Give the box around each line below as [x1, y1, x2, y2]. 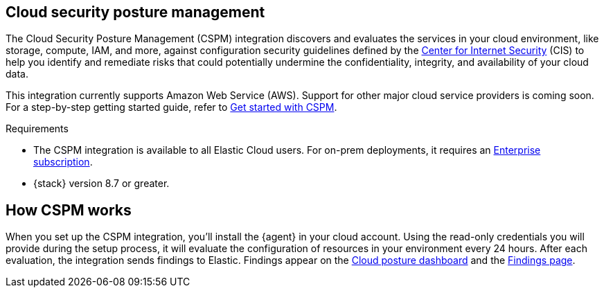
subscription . [33, 156, 93, 168]
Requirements [6, 123, 69, 135]
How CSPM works [6, 201, 132, 219]
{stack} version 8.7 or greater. [33, 177, 170, 190]
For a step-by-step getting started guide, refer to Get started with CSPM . [6, 101, 337, 114]
